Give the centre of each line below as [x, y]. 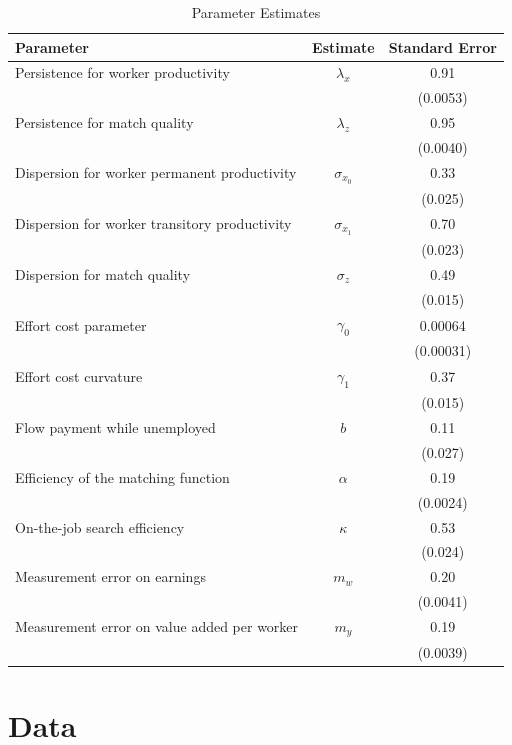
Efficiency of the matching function [122, 476]
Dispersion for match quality [103, 273]
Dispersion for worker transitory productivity [153, 223]
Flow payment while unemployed [115, 427]
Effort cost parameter [81, 324]
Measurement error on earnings [110, 576]
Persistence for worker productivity [122, 72]
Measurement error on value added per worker [157, 626]
